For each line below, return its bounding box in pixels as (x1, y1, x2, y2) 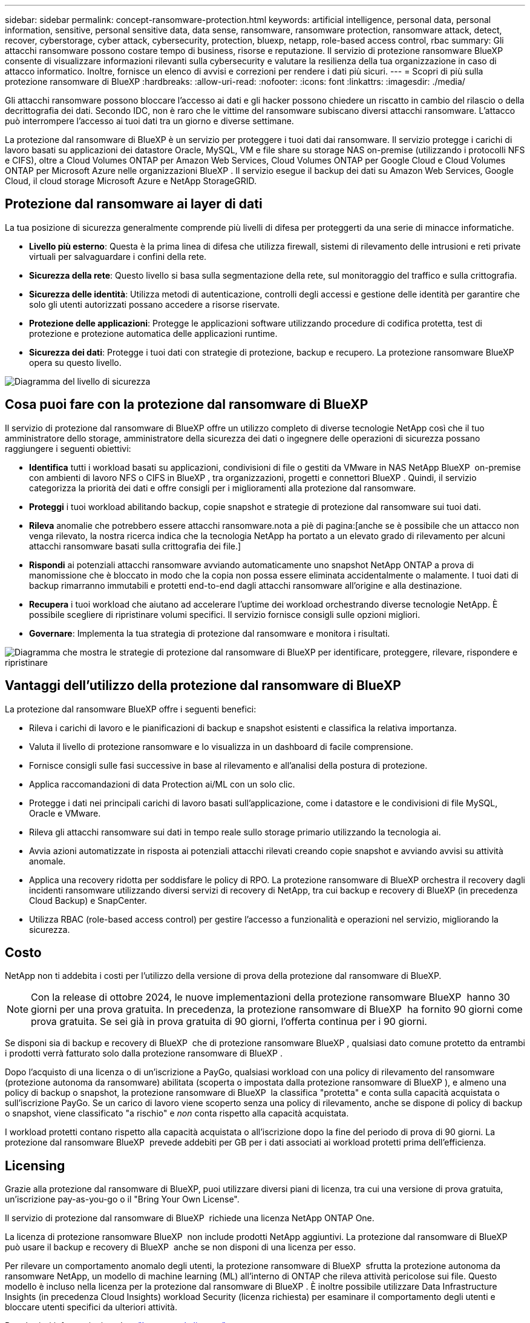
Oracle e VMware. (29, 807, 101, 818)
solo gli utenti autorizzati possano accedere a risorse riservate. (29, 299, 280, 310)
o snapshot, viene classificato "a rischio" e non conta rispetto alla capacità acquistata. (5, 1108, 349, 1119)
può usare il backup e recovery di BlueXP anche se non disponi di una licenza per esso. (5, 1242, 356, 1253)
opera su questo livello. (29, 357, 122, 368)
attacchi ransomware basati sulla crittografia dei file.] (29, 540, 241, 551)
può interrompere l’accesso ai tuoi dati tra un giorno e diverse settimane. (5, 116, 294, 126)
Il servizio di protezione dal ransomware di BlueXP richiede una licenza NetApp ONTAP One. (5, 1213, 375, 1224)
